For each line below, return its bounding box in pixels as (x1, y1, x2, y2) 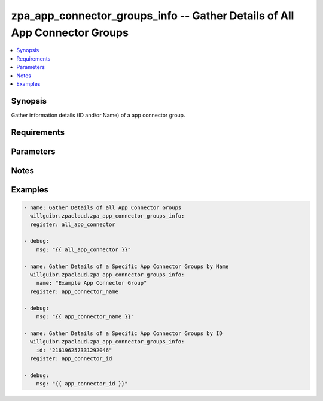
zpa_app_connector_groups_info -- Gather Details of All (11, 9, 294, 22)
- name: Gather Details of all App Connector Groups (23, 204, 182, 211)
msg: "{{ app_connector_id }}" (36, 381, 128, 387)
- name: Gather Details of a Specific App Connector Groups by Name (23, 263, 229, 270)
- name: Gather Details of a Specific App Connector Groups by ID (23, 330, 223, 337)
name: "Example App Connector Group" (36, 279, 147, 287)
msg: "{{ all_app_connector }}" (36, 246, 132, 253)
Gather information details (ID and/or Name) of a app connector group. (11, 111, 185, 119)
